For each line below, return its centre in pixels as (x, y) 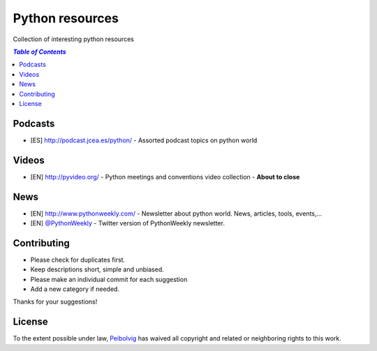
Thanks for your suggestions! (55, 302)
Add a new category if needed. (75, 289)
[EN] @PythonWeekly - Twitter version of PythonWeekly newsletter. (127, 223)
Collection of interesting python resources (73, 39)
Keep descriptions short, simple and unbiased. (97, 269)
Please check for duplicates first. (78, 260)
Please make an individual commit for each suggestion (109, 279)
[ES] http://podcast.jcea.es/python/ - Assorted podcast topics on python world (144, 140)
